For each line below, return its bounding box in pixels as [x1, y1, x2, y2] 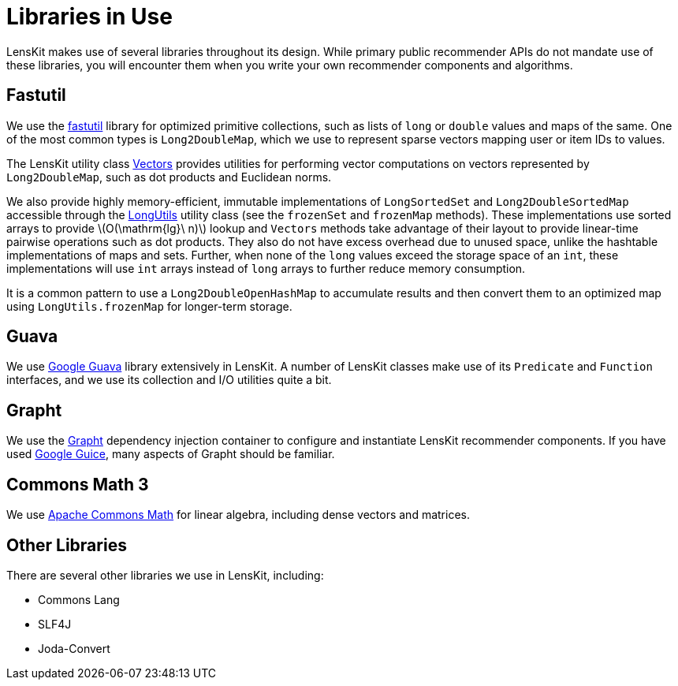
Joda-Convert [38, 641, 110, 655]
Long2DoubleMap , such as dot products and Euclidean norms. [6, 170, 332, 184]
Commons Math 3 [6, 474, 149, 494]
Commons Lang [38, 592, 120, 606]
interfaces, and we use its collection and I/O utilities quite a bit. [6, 373, 332, 387]
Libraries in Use [6, 3, 173, 30]
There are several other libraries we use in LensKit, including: [6, 568, 324, 582]
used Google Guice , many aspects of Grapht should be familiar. [6, 447, 335, 461]
